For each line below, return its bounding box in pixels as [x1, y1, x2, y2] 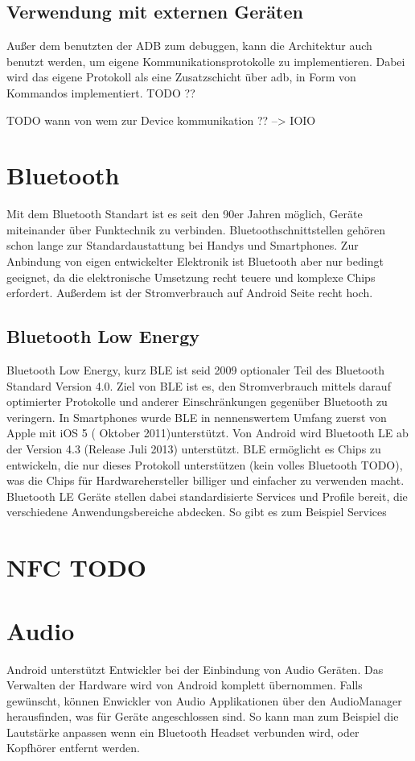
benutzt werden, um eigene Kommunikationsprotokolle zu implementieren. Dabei [6, 52, 405, 69]
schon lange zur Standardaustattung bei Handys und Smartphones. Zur [6, 237, 359, 254]
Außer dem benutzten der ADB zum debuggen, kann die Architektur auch [6, 37, 372, 54]
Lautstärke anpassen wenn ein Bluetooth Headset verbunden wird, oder [6, 723, 360, 740]
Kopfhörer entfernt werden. [6, 739, 140, 756]
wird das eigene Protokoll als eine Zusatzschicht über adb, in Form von [6, 68, 356, 85]
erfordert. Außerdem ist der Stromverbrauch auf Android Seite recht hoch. [6, 284, 373, 301]
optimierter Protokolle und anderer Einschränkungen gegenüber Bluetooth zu [6, 393, 388, 410]
